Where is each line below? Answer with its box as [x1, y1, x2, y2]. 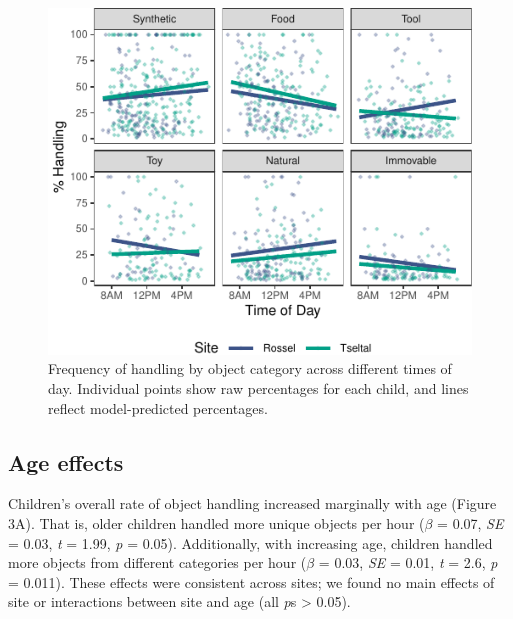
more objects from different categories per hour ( [8, 552, 307, 573]
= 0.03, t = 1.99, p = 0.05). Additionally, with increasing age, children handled [8, 532, 493, 553]
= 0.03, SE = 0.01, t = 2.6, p [318, 552, 498, 573]
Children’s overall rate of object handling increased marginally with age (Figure [8, 493, 497, 514]
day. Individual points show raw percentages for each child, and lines [48, 378, 469, 399]
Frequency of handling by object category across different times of [48, 358, 452, 379]
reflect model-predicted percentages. [48, 397, 268, 418]
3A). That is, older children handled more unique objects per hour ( [8, 513, 425, 533]
